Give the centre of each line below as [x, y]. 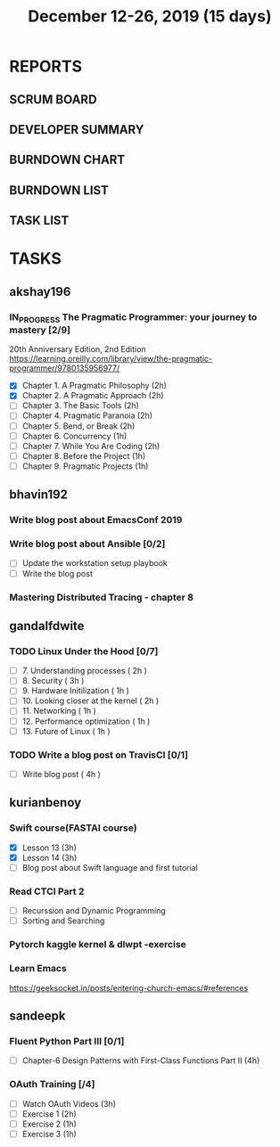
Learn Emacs [38, 969]
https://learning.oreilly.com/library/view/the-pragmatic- [111, 359]
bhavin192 [39, 495]
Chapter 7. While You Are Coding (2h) [91, 446]
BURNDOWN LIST [59, 190]
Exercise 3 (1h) [49, 1134]
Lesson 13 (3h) [49, 848]
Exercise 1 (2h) [49, 1114]
